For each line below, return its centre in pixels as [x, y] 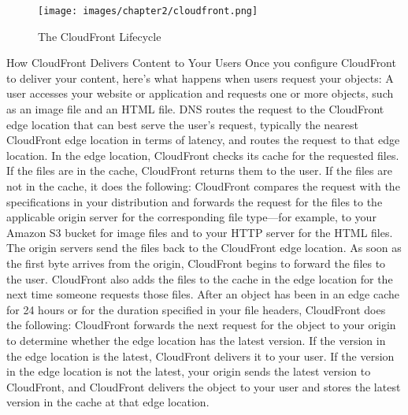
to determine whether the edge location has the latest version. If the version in [196, 340]
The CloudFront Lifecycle [100, 36]
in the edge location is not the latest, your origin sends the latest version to [189, 371]
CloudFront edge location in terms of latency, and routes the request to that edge [203, 140]
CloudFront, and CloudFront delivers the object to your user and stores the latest [204, 386]
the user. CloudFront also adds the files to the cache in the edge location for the [200, 278]
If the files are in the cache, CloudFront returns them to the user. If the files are [199, 170]
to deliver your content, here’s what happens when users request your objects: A [200, 78]
